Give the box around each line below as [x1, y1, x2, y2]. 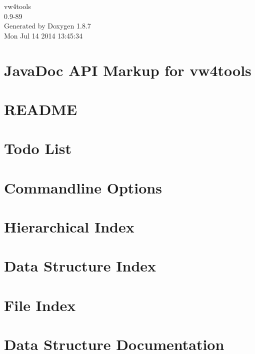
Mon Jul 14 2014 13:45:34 [4, 30, 82, 40]
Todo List [4, 138, 71, 158]
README [4, 98, 77, 119]
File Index [4, 294, 76, 315]
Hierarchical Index [4, 216, 134, 237]
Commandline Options [4, 177, 162, 197]
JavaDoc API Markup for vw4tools [4, 59, 251, 80]
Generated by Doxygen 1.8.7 [4, 20, 91, 31]
